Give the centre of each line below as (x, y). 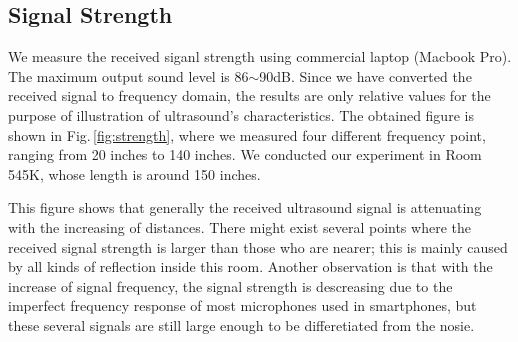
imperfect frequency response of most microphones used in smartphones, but (242, 305)
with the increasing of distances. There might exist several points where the (239, 226)
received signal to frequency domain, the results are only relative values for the (249, 95)
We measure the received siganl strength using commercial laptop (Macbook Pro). (260, 56)
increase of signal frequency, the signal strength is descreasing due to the (230, 285)
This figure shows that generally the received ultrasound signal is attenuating (245, 207)
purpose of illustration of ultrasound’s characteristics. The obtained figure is (241, 114)
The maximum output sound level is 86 (128, 75)
